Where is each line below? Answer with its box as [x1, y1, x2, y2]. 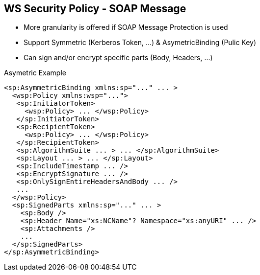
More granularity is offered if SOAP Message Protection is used [24, 23, 228, 32]
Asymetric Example [4, 69, 66, 77]
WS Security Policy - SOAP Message [4, 2, 186, 15]
